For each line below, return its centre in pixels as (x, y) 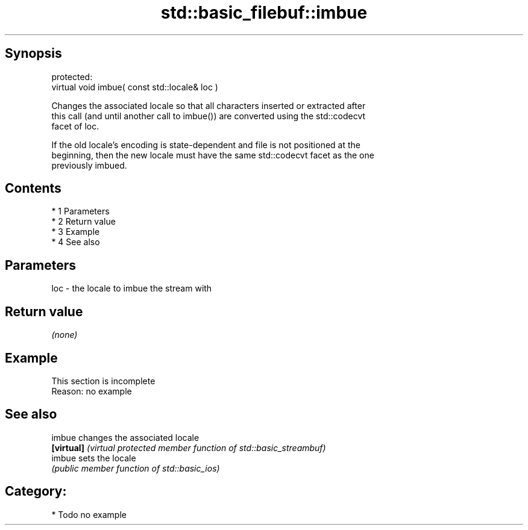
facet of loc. (75, 126)
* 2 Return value (83, 222)
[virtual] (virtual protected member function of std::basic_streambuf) (189, 447)
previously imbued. (89, 165)
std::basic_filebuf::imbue (264, 13)
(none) (64, 335)
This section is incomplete (103, 381)
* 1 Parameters (80, 211)
